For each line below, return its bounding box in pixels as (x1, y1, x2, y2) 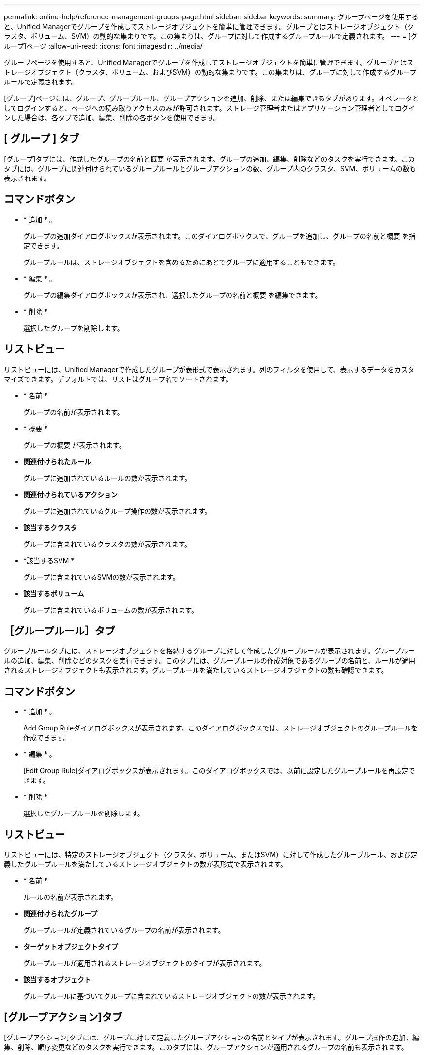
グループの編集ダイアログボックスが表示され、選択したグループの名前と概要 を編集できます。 (23, 291, 322, 299)
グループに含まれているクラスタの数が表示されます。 (23, 539, 192, 548)
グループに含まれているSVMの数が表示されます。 (23, 572, 180, 581)
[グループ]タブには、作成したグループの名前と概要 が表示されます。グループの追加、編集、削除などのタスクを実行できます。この (4, 154, 415, 163)
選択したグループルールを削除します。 (23, 809, 144, 818)
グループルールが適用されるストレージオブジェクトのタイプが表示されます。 (23, 959, 266, 968)
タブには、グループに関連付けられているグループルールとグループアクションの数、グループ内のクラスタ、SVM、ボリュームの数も (4, 164, 416, 173)
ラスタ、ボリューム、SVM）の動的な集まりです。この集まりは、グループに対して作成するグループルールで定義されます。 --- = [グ (4, 32, 418, 40)
